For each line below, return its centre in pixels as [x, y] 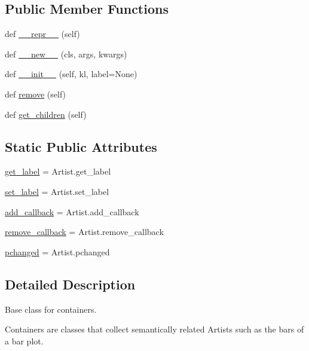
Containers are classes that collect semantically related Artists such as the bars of [154, 329]
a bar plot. [24, 341]
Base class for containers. [51, 309]
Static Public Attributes [81, 146]
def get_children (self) [46, 114]
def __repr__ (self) [42, 34]
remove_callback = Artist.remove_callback [84, 232]
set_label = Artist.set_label [57, 191]
